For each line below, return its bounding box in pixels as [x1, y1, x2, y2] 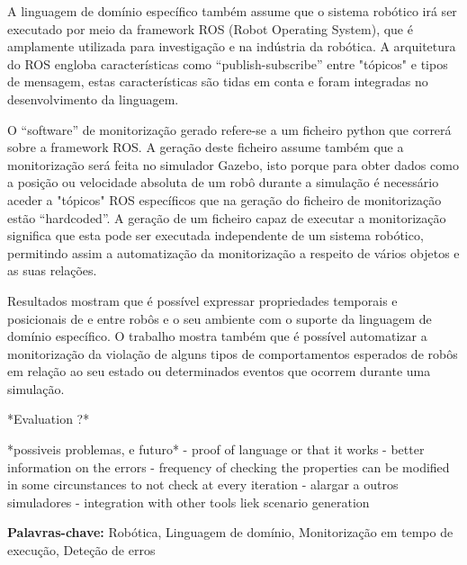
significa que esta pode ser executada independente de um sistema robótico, [7, 226, 424, 245]
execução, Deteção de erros [7, 541, 156, 560]
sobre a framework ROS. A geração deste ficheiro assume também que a [7, 138, 404, 157]
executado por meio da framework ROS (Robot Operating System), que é [7, 19, 413, 38]
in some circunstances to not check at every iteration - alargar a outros [7, 475, 399, 494]
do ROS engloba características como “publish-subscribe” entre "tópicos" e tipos [7, 54, 448, 73]
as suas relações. [7, 261, 97, 280]
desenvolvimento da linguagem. [7, 89, 179, 108]
